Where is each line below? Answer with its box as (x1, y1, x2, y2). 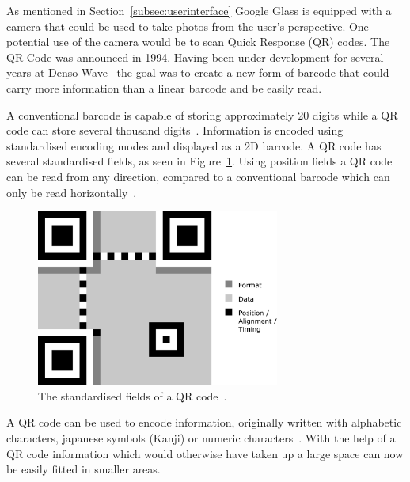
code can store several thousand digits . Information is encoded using (6, 122, 344, 139)
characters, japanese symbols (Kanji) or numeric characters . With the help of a (6, 429, 396, 446)
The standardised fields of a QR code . (38, 387, 227, 404)
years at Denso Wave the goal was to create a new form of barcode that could (6, 64, 389, 81)
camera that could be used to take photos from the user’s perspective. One (6, 17, 369, 34)
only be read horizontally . (6, 184, 137, 200)
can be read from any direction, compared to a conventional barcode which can (6, 168, 390, 184)
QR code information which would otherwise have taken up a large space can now (6, 445, 404, 461)
